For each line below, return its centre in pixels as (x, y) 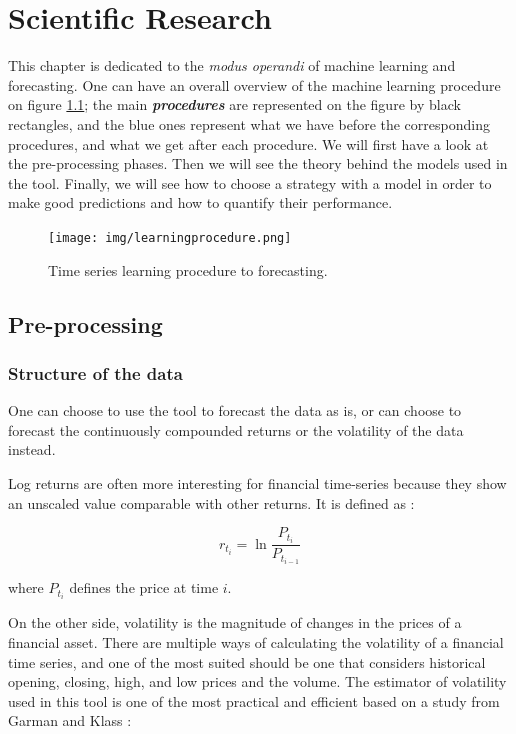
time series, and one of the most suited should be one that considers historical (247, 661)
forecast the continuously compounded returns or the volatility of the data (236, 429)
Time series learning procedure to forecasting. (188, 269)
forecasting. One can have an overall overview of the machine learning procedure (254, 84)
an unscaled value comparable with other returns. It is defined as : (211, 502)
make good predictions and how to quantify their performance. (200, 202)
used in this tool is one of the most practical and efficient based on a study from (254, 700)
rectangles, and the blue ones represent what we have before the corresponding (249, 123)
